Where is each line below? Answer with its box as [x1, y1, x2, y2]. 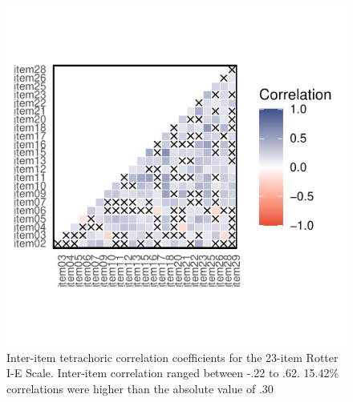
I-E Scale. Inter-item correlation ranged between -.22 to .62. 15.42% [6, 364, 339, 381]
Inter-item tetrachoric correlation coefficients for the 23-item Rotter [6, 348, 339, 365]
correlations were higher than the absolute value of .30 [6, 380, 274, 396]
